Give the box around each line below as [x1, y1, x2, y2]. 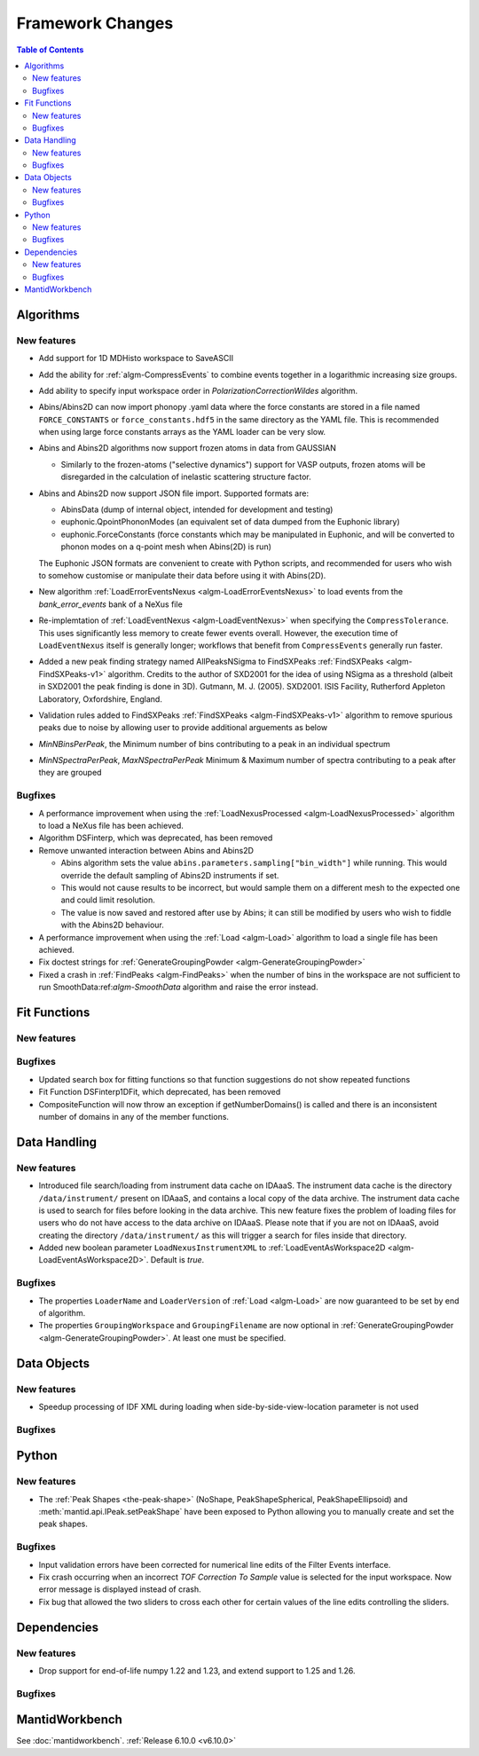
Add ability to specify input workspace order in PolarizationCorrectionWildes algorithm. [38, 385, 358, 396]
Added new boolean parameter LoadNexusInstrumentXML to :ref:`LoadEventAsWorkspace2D [38, 1242, 386, 1253]
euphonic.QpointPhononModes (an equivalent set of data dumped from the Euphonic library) [60, 516, 400, 527]
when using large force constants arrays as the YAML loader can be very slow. [38, 427, 326, 437]
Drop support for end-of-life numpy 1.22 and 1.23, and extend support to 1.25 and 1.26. [38, 1665, 356, 1676]
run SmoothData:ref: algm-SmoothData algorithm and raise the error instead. [38, 981, 318, 993]
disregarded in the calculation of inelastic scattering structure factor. [60, 471, 311, 483]
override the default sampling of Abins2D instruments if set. [60, 870, 279, 880]
